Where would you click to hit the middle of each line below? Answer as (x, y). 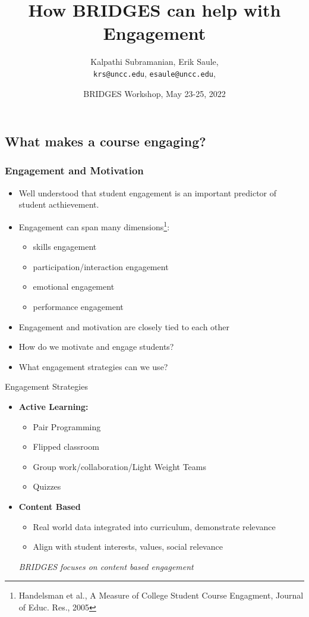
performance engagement (78, 306)
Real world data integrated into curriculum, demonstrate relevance (154, 526)
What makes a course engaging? (105, 141)
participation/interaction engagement (101, 266)
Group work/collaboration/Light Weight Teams (120, 466)
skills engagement (65, 247)
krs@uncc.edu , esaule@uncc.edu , (154, 73)
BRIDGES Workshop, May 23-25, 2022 (154, 93)
